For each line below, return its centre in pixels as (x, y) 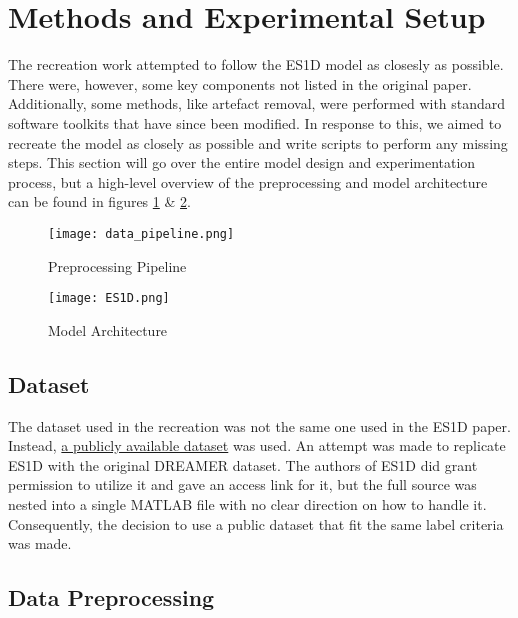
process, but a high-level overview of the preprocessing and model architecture (248, 181)
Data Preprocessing (111, 597)
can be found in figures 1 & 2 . (99, 201)
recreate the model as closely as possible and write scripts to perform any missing (258, 142)
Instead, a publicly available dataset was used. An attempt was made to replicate (257, 445)
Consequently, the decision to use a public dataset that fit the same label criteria (256, 523)
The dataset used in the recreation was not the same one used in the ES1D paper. (259, 425)
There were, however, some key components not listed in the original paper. (240, 83)
